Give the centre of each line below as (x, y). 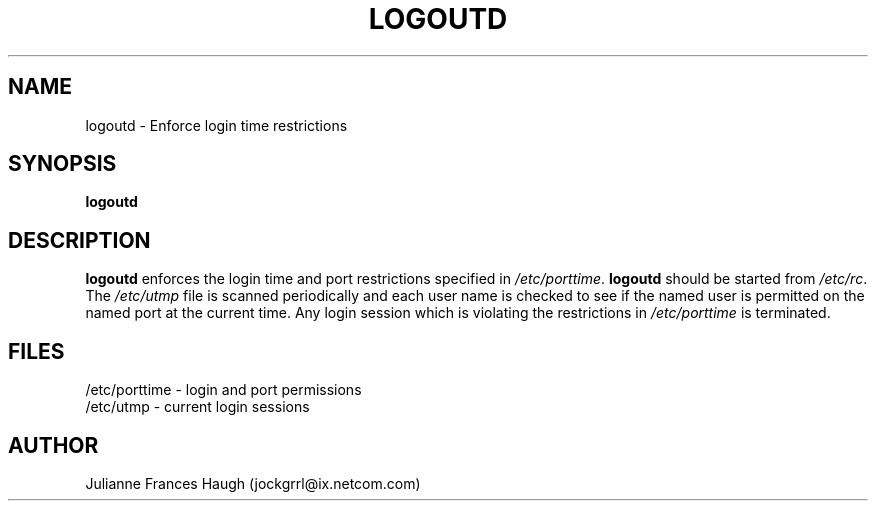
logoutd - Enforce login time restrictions (216, 125)
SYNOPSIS (62, 164)
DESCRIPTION (79, 240)
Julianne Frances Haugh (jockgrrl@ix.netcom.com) (253, 483)
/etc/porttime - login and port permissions (223, 390)
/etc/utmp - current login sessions (197, 407)
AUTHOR (53, 445)
